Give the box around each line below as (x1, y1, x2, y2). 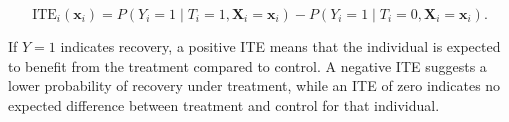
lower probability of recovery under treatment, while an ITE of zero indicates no (8, 75, 501, 96)
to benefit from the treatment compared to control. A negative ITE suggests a (8, 55, 487, 76)
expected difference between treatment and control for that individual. (8, 94, 440, 115)
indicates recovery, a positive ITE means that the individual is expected (60, 36, 501, 56)
